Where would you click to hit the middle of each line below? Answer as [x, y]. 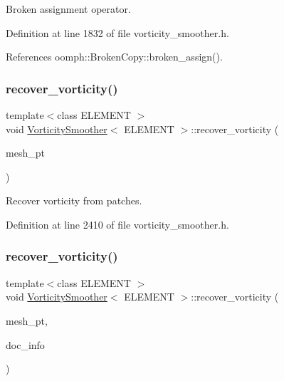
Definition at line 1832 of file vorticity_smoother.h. [117, 32]
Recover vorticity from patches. [74, 200]
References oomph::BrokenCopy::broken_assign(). [114, 57]
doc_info [25, 344]
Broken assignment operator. [68, 9]
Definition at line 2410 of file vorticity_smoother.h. [117, 224]
